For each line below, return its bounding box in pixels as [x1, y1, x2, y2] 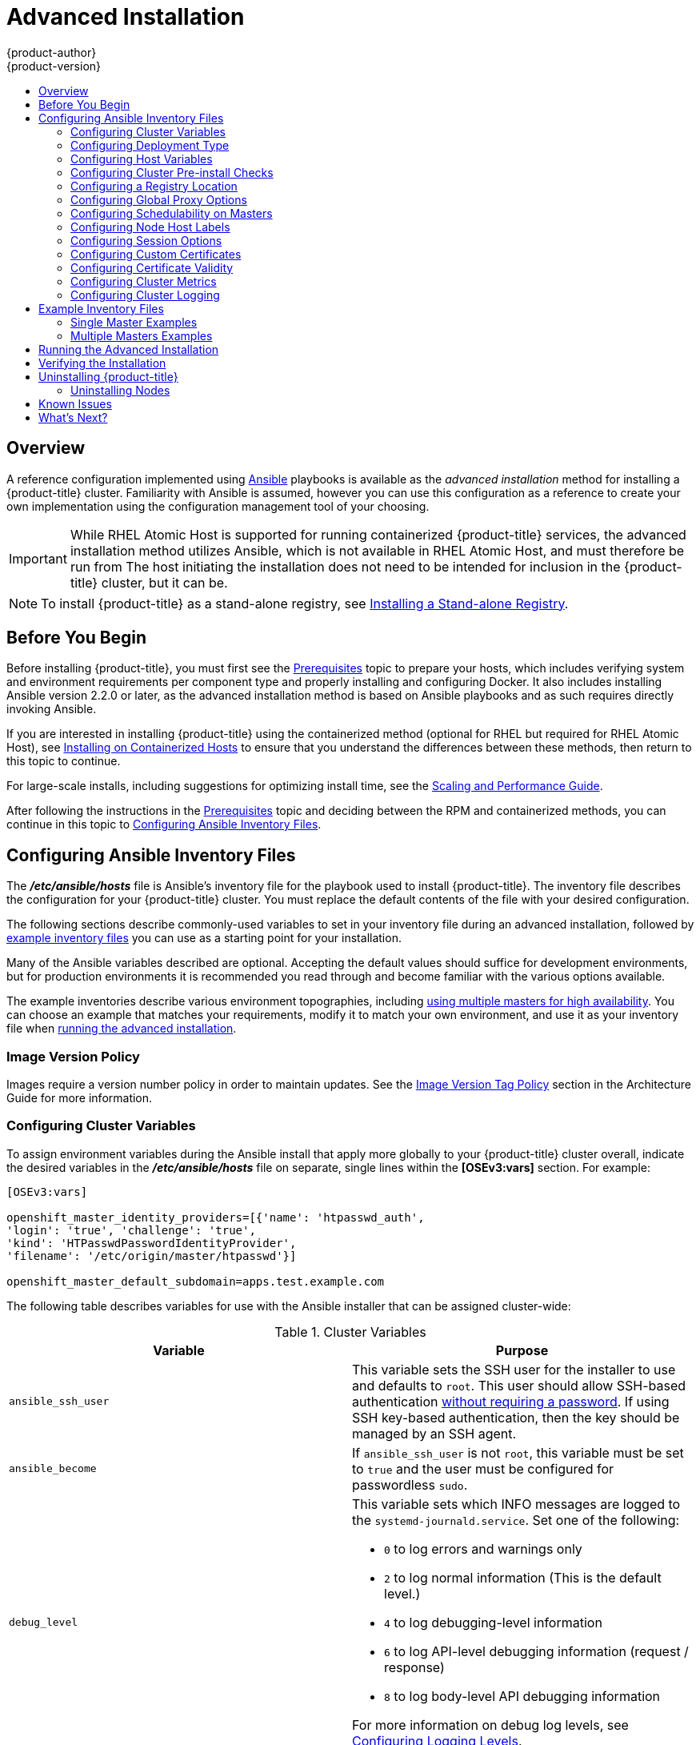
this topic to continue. [6, 754, 121, 768]
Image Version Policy [6, 1048, 140, 1065]
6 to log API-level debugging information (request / [384, 1643, 689, 1659]
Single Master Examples [70, 315, 198, 329]
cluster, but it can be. [101, 574, 228, 591]
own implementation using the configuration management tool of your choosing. [6, 499, 430, 513]
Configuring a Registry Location [70, 179, 238, 193]
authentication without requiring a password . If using [352, 1393, 670, 1410]
